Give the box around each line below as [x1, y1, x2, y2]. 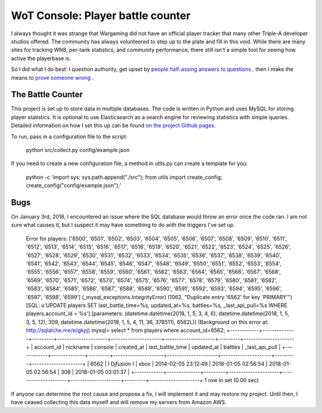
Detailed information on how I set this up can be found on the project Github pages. [11, 122, 216, 129]
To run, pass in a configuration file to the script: [11, 133, 128, 140]
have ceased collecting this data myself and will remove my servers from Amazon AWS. [11, 399, 227, 406]
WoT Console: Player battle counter [11, 9, 191, 22]
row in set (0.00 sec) [208, 377, 259, 384]
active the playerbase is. [11, 54, 72, 62]
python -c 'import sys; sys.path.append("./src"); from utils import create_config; [26, 173, 223, 181]
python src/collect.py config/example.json [26, 146, 130, 153]
